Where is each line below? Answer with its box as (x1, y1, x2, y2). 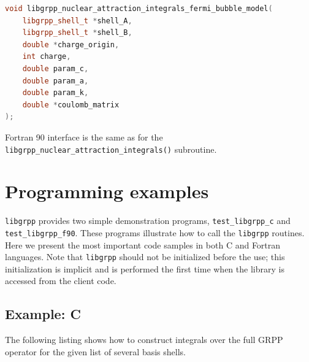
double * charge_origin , (22, 40, 120, 49)
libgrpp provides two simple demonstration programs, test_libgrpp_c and (5, 214, 291, 227)
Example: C (5, 304, 81, 323)
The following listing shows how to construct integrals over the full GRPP (5, 333, 283, 346)
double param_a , (22, 76, 89, 85)
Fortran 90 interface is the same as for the (5, 130, 163, 143)
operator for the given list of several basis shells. (5, 345, 186, 358)
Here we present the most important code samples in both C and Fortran (5, 238, 281, 251)
